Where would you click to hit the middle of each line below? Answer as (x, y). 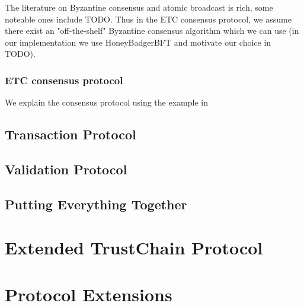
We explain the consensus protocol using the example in (106, 102)
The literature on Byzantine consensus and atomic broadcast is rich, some (139, 7)
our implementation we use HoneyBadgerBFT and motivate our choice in (138, 42)
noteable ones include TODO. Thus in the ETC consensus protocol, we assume (148, 19)
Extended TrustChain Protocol (134, 248)
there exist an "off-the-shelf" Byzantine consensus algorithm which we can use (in (152, 31)
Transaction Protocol (71, 134)
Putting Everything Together (96, 204)
